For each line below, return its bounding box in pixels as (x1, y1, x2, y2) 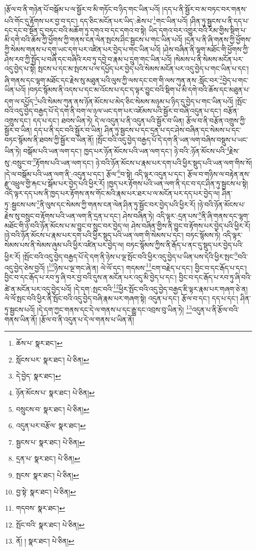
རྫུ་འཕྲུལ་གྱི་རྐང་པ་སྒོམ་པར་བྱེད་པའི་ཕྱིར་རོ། (4, 178, 105, 189)
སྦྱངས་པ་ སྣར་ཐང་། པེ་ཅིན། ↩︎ (16, 437, 85, 447)
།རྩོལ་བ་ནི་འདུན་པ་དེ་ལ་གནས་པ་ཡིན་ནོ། (39, 314, 134, 324)
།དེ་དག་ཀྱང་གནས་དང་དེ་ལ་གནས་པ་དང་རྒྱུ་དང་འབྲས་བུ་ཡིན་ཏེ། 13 (37, 303, 192, 315)
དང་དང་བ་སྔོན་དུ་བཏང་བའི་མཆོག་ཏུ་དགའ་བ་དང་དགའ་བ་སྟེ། (4, 25, 146, 35)
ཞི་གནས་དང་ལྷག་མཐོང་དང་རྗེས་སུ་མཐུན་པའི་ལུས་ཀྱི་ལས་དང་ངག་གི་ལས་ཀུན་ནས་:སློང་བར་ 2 (4, 73, 223, 85)
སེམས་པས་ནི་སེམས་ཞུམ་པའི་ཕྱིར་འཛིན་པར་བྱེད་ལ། (4, 239, 124, 249)
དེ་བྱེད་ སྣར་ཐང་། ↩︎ (16, 371, 61, 381)
